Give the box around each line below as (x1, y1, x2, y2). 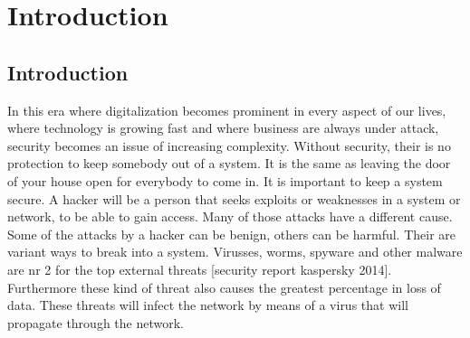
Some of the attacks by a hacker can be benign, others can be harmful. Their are (7, 224, 456, 243)
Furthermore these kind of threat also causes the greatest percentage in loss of (7, 277, 441, 296)
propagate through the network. (7, 313, 184, 332)
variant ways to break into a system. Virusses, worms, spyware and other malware (7, 242, 463, 261)
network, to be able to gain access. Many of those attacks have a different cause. (7, 207, 453, 226)
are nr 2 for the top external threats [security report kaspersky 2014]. (7, 259, 392, 278)
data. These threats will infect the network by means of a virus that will (7, 296, 408, 315)
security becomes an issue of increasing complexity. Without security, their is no (7, 136, 451, 155)
